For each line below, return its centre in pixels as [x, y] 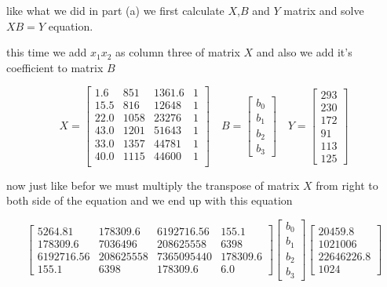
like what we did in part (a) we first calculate [115, 10]
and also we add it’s [304, 52]
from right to [347, 185]
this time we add [47, 52]
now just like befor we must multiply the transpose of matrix [153, 185]
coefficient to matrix [55, 67]
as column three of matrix [178, 52]
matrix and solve [324, 10]
